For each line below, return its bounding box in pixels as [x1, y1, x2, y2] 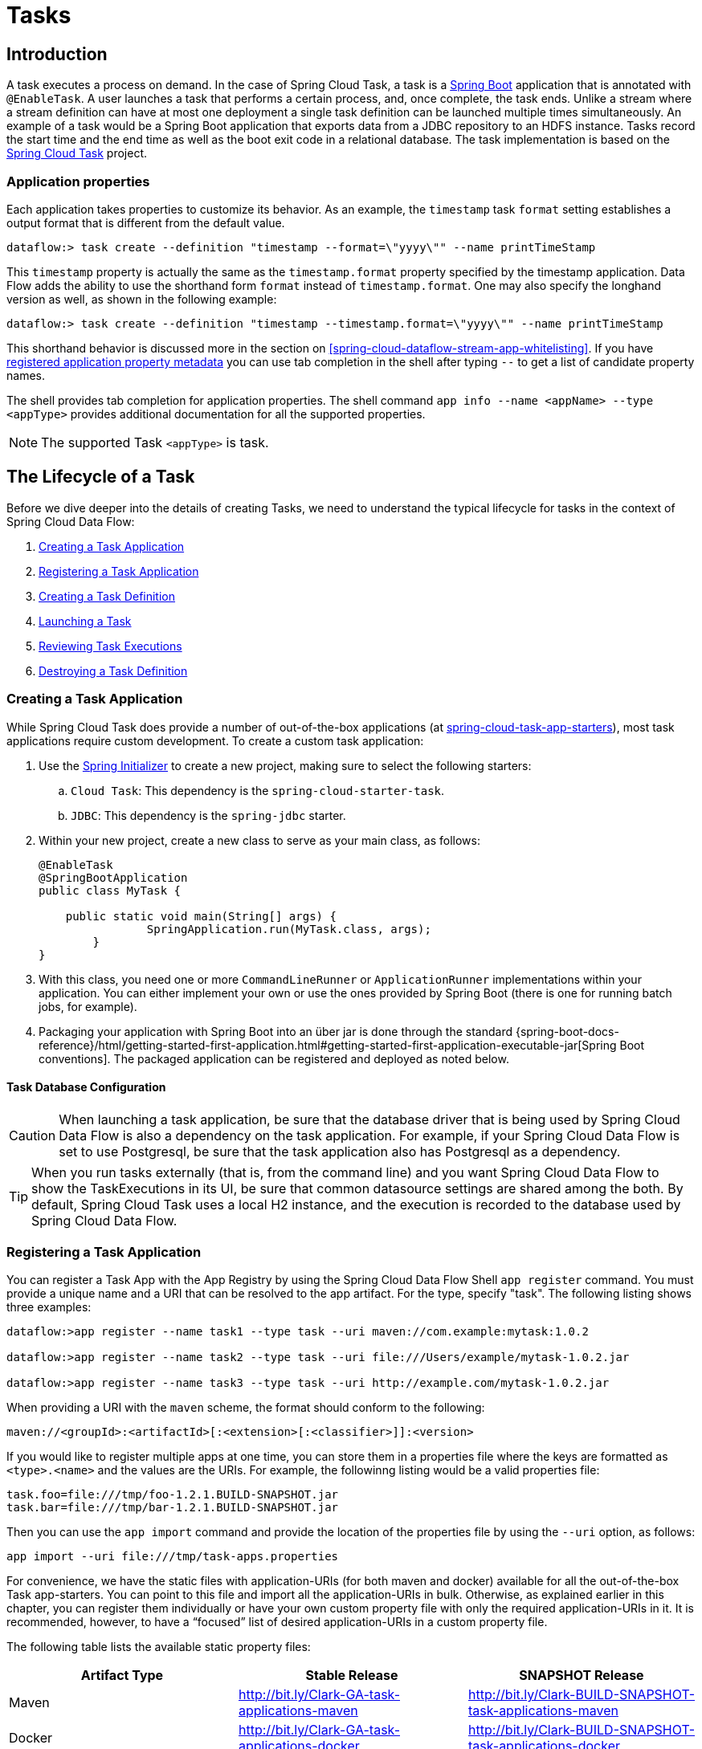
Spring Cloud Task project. [6, 146, 148, 161]
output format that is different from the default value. [6, 215, 285, 230]
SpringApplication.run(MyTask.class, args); [146, 922, 431, 936]
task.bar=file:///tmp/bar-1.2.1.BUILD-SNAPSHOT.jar [6, 1501, 339, 1515]
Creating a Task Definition [39, 589, 176, 603]
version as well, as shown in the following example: [6, 291, 277, 306]
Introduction [6, 43, 108, 64]
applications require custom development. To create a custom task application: [6, 733, 424, 748]
